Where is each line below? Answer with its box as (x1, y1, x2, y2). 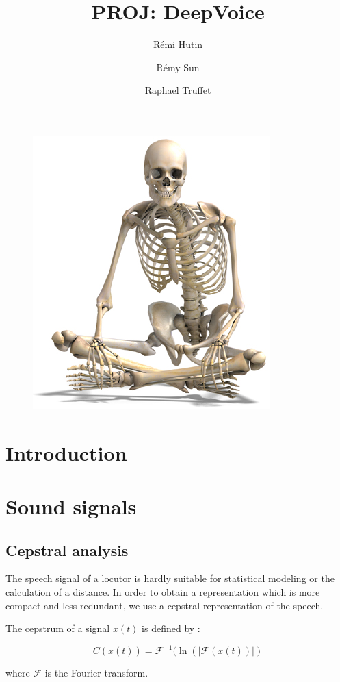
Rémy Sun (156, 60, 200, 74)
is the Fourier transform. (44, 666, 148, 680)
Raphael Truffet (144, 83, 211, 97)
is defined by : (142, 621, 200, 635)
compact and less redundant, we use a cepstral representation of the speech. (5, 598, 324, 612)
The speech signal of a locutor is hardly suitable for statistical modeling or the (5, 571, 335, 585)
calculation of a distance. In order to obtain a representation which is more (5, 585, 320, 599)
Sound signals (5, 492, 137, 520)
